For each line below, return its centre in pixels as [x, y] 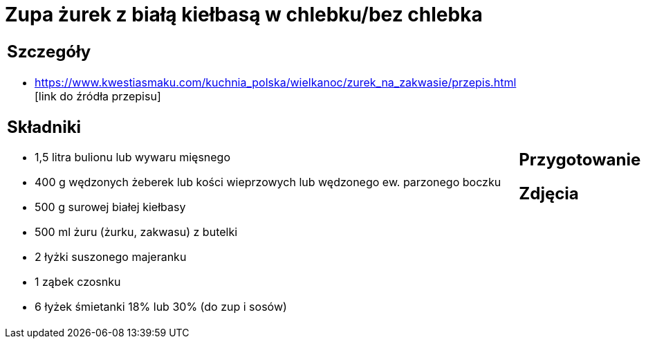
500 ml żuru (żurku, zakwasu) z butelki [136, 232]
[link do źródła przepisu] [98, 96]
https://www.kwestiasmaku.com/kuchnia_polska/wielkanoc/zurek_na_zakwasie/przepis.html [276, 82]
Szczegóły [49, 51]
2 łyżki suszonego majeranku [111, 257]
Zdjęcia [549, 193]
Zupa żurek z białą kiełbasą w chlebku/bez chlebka [244, 15]
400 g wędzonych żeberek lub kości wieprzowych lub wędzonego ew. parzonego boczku [268, 182]
